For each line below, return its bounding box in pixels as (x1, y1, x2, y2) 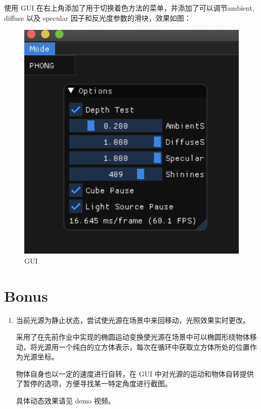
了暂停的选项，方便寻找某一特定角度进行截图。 (16, 378, 172, 389)
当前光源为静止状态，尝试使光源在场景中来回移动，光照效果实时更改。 (16, 314, 250, 325)
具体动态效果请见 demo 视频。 (16, 395, 115, 406)
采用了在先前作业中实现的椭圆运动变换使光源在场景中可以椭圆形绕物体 (16, 332, 250, 342)
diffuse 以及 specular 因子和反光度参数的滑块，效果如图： (4, 12, 191, 23)
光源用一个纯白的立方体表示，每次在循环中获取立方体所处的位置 (37, 341, 250, 352)
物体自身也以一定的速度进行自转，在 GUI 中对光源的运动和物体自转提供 (16, 368, 254, 379)
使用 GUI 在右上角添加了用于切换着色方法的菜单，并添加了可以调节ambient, (4, 3, 254, 13)
